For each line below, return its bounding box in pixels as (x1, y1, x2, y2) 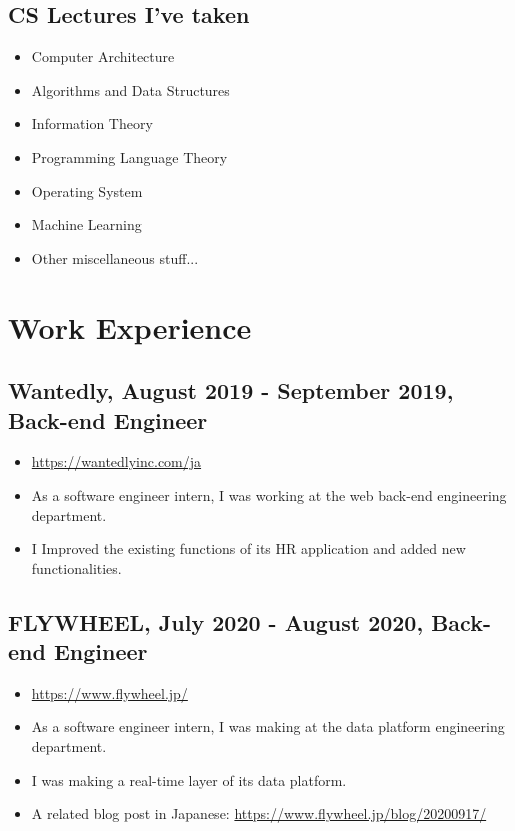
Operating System (31, 180, 143, 201)
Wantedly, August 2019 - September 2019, (8, 375, 454, 406)
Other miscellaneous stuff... (31, 247, 199, 268)
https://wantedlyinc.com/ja (31, 451, 202, 472)
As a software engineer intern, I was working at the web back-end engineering (31, 484, 507, 505)
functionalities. (31, 557, 122, 578)
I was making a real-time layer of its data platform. (31, 769, 347, 790)
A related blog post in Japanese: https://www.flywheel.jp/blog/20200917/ (31, 803, 487, 824)
